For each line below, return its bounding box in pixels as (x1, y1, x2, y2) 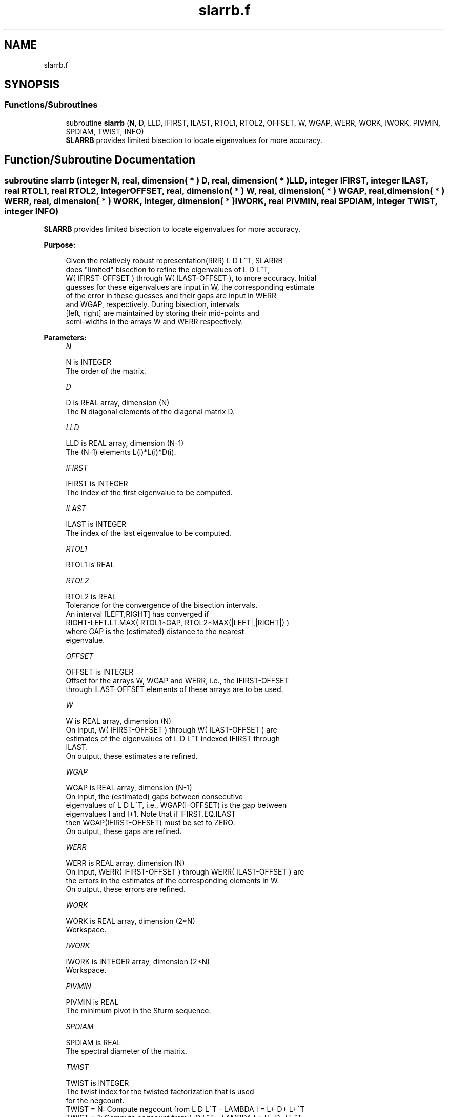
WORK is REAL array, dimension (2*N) (66, 917, 195, 926)
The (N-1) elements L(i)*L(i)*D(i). (66, 448, 176, 457)
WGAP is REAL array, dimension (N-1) (66, 783, 192, 793)
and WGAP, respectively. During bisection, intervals (66, 300, 240, 309)
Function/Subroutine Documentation (4, 153, 196, 167)
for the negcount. (66, 1096, 125, 1105)
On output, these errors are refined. (66, 885, 186, 894)
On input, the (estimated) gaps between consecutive (66, 792, 243, 801)
